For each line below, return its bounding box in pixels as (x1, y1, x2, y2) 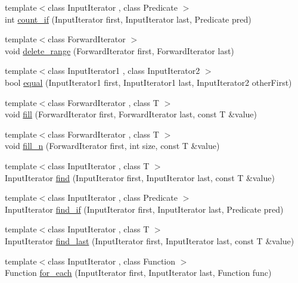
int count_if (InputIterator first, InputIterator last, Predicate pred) (5, 13, 252, 25)
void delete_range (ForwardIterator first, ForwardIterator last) (5, 44, 234, 57)
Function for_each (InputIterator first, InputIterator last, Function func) (5, 266, 272, 279)
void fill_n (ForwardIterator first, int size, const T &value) (5, 139, 220, 152)
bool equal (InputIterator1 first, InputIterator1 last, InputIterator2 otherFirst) (5, 76, 292, 88)
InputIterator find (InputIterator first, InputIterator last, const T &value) (5, 171, 275, 184)
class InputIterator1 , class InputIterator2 (48, 64, 200, 77)
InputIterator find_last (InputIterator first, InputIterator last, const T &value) (5, 234, 294, 247)
